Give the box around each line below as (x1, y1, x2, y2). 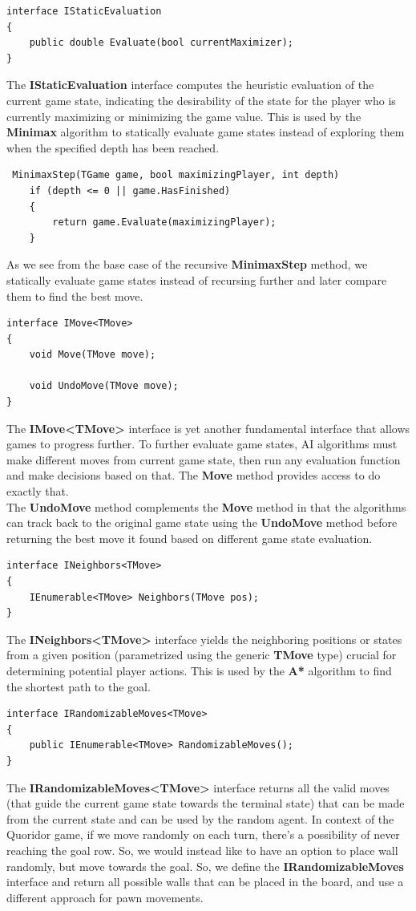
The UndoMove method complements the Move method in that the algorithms (6, 498, 406, 515)
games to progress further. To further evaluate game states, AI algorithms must (6, 435, 398, 452)
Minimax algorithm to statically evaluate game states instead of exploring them (6, 123, 405, 140)
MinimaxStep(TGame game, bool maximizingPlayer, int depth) (12, 169, 340, 181)
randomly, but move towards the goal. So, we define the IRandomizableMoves (6, 857, 404, 874)
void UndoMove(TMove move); (29, 380, 179, 392)
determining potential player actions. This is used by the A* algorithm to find (6, 662, 392, 678)
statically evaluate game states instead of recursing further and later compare (6, 271, 387, 288)
